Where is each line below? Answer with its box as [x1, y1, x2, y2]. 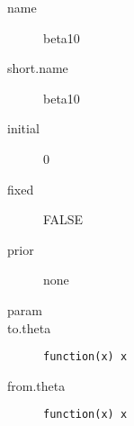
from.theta [7, 376, 66, 394]
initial [7, 119, 40, 138]
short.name [7, 59, 68, 77]
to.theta [7, 318, 51, 337]
